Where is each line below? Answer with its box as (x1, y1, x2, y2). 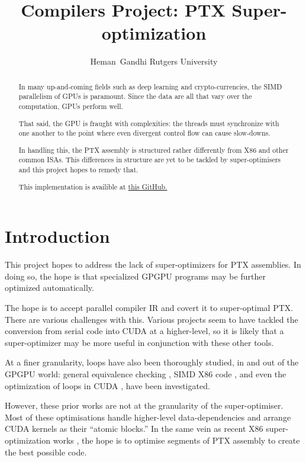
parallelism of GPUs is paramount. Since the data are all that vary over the (18, 91, 252, 101)
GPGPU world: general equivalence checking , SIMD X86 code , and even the (5, 367, 286, 380)
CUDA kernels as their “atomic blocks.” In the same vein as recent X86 (5, 422, 263, 435)
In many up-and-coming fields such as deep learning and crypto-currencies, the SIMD (18, 81, 282, 91)
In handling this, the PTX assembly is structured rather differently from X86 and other (18, 145, 289, 155)
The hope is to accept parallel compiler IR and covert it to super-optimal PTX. (5, 301, 294, 313)
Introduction (5, 224, 110, 248)
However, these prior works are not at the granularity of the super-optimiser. (5, 399, 284, 412)
